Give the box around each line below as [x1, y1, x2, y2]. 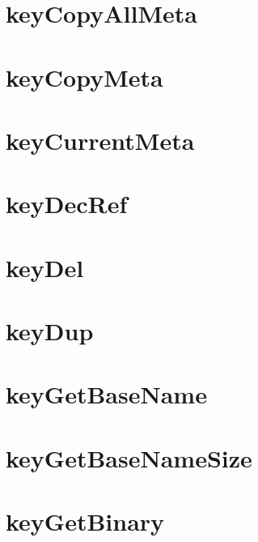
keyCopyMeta [6, 60, 163, 93]
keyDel [6, 250, 84, 284]
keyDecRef [6, 187, 128, 220]
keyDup [6, 314, 94, 348]
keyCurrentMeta [6, 123, 195, 156]
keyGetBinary [6, 505, 165, 538]
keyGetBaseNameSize [6, 441, 252, 474]
